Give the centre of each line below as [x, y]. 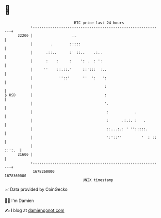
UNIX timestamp [98, 180]
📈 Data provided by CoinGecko [36, 189]
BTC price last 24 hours [99, 23]
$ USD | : [56, 95]
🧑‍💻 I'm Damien [19, 201]
